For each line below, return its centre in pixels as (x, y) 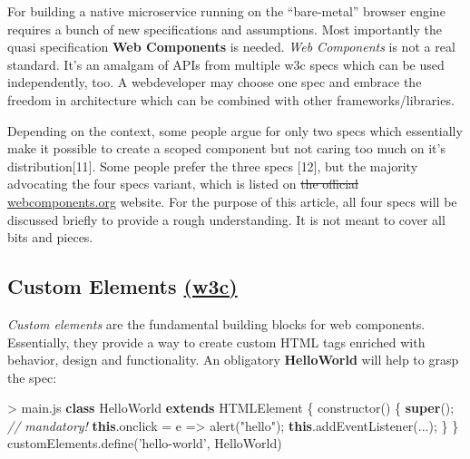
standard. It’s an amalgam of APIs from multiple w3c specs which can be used (226, 64)
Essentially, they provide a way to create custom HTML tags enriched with (216, 342)
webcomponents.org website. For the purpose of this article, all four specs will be (232, 201)
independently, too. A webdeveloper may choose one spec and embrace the (215, 82)
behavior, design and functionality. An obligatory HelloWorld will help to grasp (233, 360)
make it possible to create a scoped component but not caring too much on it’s (226, 148)
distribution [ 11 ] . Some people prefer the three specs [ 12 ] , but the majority (213, 166)
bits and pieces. (50, 237)
